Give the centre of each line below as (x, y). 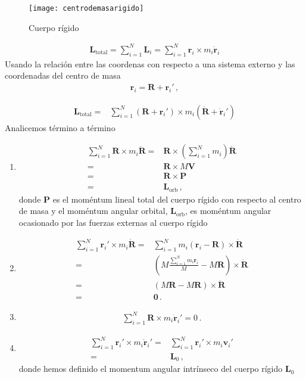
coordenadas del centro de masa (63, 75)
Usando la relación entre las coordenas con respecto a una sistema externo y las (150, 63)
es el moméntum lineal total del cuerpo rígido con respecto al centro (177, 199)
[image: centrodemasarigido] (86, 8)
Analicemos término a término (60, 127)
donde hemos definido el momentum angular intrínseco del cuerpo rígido (151, 369)
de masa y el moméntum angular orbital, (93, 211)
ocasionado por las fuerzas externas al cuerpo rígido (113, 222)
